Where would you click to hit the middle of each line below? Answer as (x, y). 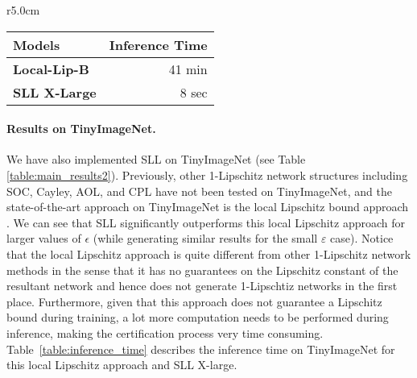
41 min (188, 69)
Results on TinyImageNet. (81, 129)
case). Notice (362, 238)
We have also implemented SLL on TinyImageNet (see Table (156, 159)
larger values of (44, 238)
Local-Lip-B (51, 69)
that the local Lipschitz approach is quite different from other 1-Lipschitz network (209, 253)
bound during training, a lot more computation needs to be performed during (198, 317)
